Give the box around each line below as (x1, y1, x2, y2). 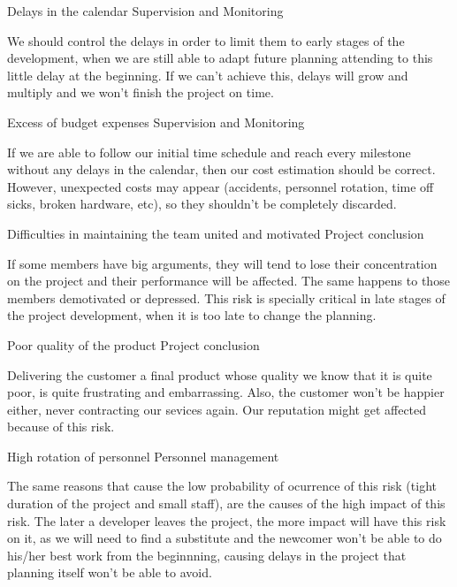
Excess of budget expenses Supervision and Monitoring (7, 112, 305, 131)
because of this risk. (7, 417, 115, 436)
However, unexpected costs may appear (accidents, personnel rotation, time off (7, 177, 434, 195)
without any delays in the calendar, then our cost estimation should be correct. (7, 160, 436, 179)
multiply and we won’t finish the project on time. (7, 83, 274, 102)
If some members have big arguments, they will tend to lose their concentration (7, 254, 438, 272)
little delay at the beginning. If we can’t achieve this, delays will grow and (7, 65, 408, 84)
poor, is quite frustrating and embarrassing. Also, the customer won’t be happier (7, 383, 445, 401)
